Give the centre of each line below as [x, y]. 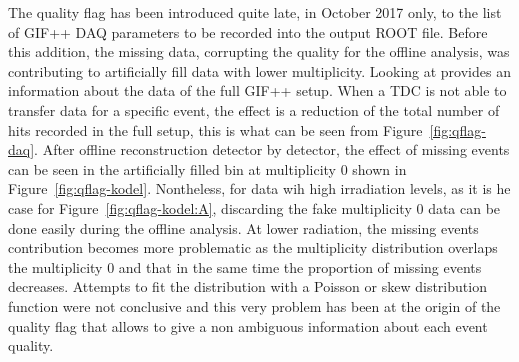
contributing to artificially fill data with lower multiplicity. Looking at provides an [259, 70]
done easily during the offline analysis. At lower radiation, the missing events [243, 227]
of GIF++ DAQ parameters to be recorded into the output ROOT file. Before [248, 31]
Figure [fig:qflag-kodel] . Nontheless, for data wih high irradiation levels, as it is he [259, 188]
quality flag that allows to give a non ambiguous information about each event [248, 325]
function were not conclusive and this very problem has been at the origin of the [254, 305]
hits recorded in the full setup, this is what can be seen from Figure [215, 129]
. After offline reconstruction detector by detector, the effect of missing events [272, 149]
